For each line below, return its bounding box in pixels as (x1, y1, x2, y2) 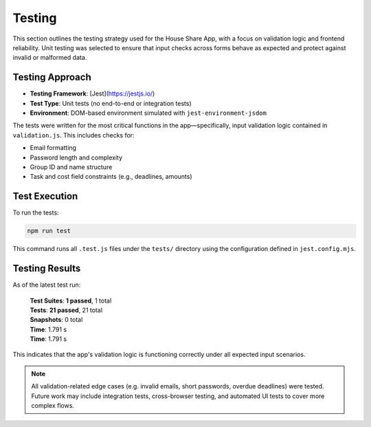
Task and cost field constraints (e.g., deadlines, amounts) (30, 173, 192, 181)
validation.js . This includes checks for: (12, 131, 135, 139)
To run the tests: (12, 208, 59, 217)
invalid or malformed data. (12, 54, 87, 62)
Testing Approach (12, 72, 92, 83)
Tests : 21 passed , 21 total (30, 306, 103, 314)
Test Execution (12, 190, 78, 202)
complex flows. (31, 402, 75, 410)
